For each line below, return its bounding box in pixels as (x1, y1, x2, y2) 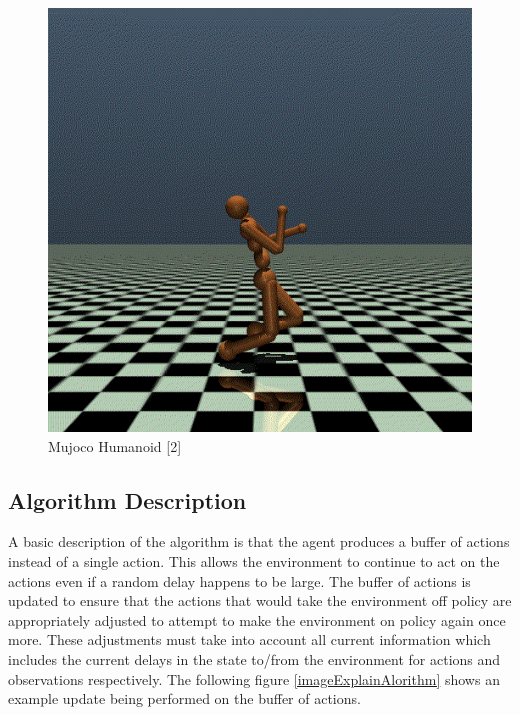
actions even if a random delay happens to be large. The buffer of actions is (8, 570, 471, 591)
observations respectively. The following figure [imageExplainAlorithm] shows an (8, 668, 500, 689)
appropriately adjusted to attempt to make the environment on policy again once (8, 609, 506, 630)
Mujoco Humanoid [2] (48, 435, 182, 456)
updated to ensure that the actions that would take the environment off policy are (8, 590, 512, 611)
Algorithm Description (8, 484, 247, 515)
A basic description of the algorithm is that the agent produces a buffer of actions (8, 531, 510, 552)
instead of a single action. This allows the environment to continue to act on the (8, 550, 500, 571)
